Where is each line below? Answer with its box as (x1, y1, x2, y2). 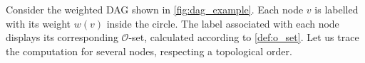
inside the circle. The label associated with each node (106, 16, 339, 30)
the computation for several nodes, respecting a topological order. (6, 43, 292, 58)
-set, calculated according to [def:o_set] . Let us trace (128, 30, 359, 45)
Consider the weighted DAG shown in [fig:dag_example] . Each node (6, 2, 304, 16)
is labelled (314, 2, 359, 16)
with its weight (6, 16, 71, 30)
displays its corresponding (6, 30, 118, 45)
